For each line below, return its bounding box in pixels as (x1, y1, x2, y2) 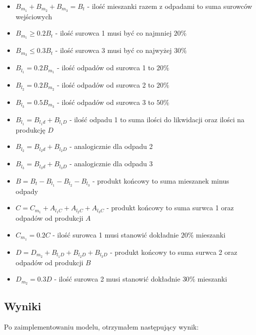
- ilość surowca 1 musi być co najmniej (55, 28, 172, 38)
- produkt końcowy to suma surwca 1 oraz (106, 202, 234, 213)
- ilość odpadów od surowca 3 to (57, 96, 155, 107)
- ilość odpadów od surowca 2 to (57, 80, 155, 90)
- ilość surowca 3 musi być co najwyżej (55, 45, 172, 55)
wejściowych (15, 11, 52, 21)
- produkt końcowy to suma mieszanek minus (92, 175, 229, 186)
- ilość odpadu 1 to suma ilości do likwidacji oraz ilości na (69, 114, 245, 124)
